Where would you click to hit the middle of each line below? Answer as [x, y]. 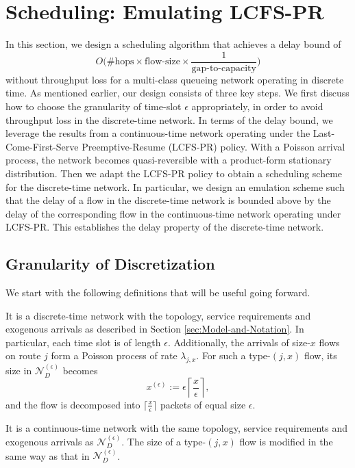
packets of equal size [203, 404]
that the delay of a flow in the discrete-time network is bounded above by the [168, 200]
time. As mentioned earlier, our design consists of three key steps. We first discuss [177, 93]
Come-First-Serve [42, 146]
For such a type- [236, 355]
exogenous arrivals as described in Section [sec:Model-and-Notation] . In [155, 329]
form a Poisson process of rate [114, 355]
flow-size [162, 62]
